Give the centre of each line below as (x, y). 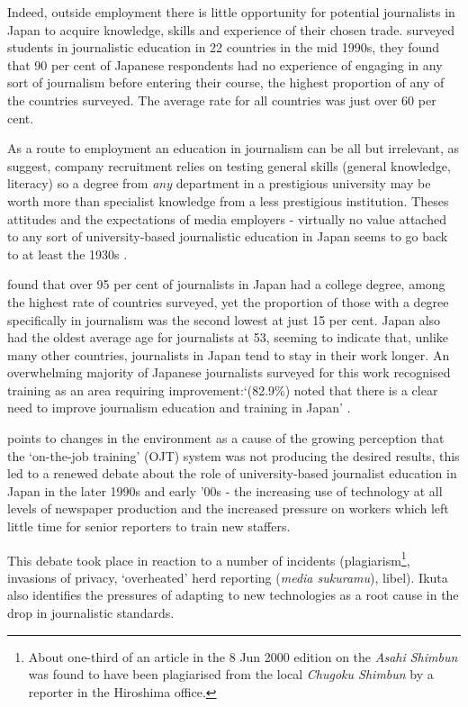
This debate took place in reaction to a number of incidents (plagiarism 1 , (209, 558)
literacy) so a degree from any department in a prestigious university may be (219, 183)
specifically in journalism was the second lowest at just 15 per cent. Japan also (224, 319)
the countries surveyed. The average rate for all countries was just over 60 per (222, 100)
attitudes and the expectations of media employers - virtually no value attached (227, 218)
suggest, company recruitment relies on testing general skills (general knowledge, (229, 165)
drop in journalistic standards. (91, 613)
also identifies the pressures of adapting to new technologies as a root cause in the (233, 595)
